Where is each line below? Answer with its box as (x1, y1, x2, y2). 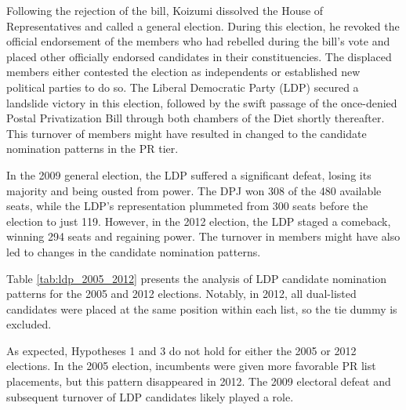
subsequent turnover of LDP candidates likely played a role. (6, 388, 294, 405)
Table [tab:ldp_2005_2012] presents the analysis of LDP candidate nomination (6, 270, 387, 286)
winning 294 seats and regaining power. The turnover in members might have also (6, 228, 401, 245)
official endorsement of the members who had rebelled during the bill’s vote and (6, 33, 390, 49)
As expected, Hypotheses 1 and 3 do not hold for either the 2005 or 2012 (6, 342, 357, 358)
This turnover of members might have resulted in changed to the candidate (6, 125, 367, 141)
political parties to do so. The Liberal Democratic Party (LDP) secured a (6, 78, 359, 95)
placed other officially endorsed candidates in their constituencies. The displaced (6, 48, 392, 64)
